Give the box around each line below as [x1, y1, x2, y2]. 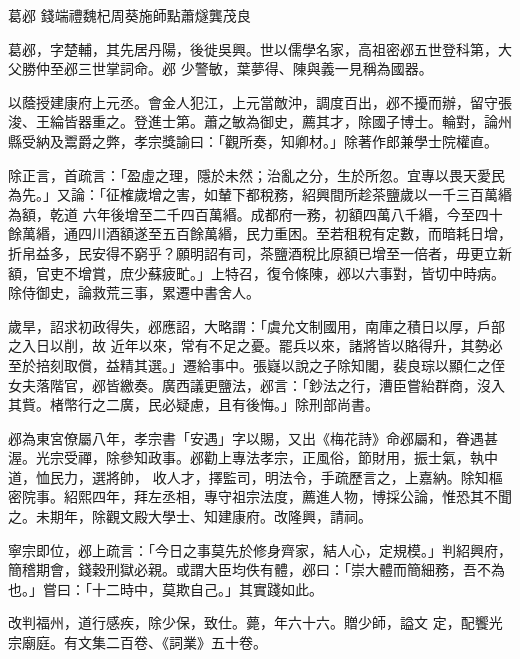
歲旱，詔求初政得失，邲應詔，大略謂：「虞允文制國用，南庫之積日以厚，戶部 [8, 315, 505, 336]
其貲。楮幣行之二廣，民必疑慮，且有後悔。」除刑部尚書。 [8, 394, 379, 415]
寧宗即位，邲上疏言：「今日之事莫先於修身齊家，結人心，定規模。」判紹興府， [8, 539, 512, 560]
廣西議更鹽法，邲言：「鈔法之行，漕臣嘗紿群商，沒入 [161, 374, 505, 395]
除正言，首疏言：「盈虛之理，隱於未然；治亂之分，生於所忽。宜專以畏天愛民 [8, 164, 505, 185]
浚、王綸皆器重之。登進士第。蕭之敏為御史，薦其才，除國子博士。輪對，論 [8, 111, 498, 132]
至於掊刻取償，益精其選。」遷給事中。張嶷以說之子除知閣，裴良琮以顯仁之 [8, 354, 491, 375]
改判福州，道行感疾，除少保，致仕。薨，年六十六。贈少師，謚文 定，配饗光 [8, 612, 503, 633]
